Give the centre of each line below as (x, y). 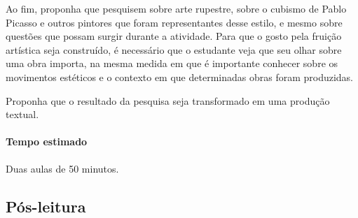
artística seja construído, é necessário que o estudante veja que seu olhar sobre (174, 49)
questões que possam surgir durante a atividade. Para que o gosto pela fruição (174, 36)
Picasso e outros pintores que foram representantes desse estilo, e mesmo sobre (174, 22)
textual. (22, 114)
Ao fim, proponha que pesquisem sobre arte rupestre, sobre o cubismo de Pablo (176, 8)
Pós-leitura (46, 206)
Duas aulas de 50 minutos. (62, 168)
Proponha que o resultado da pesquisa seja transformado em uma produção (168, 100)
